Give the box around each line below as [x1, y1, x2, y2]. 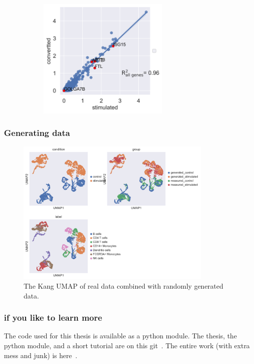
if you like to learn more [4, 311, 102, 324]
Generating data [4, 126, 70, 138]
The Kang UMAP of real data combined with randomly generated [24, 280, 223, 291]
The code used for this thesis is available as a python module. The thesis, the [4, 331, 237, 341]
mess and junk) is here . [4, 350, 77, 360]
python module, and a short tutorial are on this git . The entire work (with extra [4, 340, 250, 350]
